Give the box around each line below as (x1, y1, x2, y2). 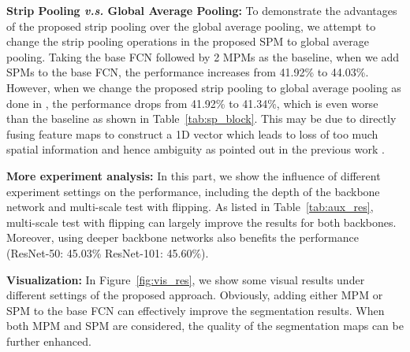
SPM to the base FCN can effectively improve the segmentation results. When (6, 302, 385, 318)
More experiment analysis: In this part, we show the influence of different (6, 167, 381, 183)
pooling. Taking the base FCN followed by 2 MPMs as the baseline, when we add (6, 48, 400, 65)
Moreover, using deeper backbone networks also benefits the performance (6, 229, 359, 246)
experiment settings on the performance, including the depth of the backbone (6, 183, 380, 199)
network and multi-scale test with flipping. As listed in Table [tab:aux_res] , (6, 198, 374, 215)
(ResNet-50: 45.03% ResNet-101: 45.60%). (6, 244, 209, 261)
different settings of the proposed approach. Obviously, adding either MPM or (6, 287, 383, 303)
